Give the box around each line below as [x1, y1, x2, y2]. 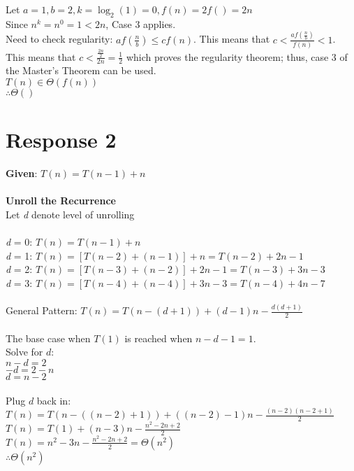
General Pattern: [6, 303, 78, 318]
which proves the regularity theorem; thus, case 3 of [126, 49, 348, 64]
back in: [36, 393, 71, 407]
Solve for [6, 344, 43, 359]
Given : [6, 166, 38, 181]
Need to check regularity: [6, 31, 113, 46]
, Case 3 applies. [105, 16, 176, 31]
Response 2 [6, 125, 117, 154]
